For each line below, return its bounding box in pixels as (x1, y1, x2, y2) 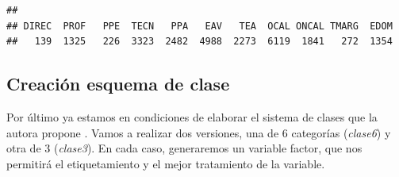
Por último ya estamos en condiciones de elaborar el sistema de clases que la (6, 108, 378, 125)
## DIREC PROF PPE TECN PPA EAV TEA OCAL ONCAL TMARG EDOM (6, 20, 393, 32)
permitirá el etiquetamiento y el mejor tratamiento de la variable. (6, 155, 325, 171)
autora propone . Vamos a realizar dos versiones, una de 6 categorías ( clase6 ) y (6, 124, 391, 140)
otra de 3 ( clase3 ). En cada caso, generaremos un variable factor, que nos (6, 140, 363, 156)
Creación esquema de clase (6, 71, 230, 96)
